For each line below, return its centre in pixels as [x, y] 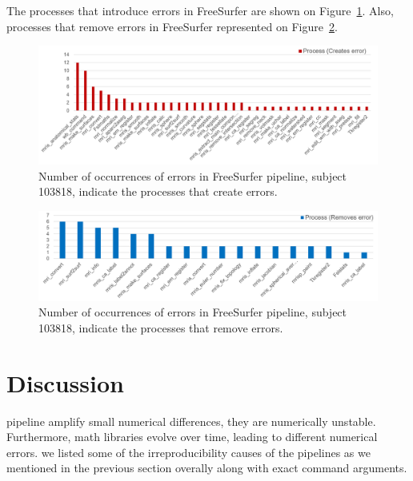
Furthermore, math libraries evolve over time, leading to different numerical [192, 437]
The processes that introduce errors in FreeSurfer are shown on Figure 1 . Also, [200, 10]
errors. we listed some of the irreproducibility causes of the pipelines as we [188, 452]
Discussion [65, 382]
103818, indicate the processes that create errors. [158, 191]
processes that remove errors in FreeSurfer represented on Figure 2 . [172, 26]
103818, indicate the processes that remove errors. [161, 327]
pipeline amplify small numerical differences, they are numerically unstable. [191, 421]
